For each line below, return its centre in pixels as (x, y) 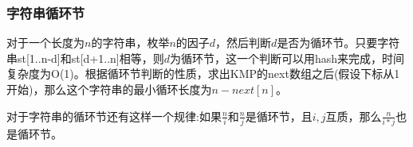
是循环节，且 (279, 116)
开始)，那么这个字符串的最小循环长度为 (109, 89)
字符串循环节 (46, 12)
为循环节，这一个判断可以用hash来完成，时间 (287, 58)
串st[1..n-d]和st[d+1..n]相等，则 (85, 58)
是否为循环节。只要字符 (338, 43)
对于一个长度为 (45, 43)
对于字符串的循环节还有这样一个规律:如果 (114, 116)
